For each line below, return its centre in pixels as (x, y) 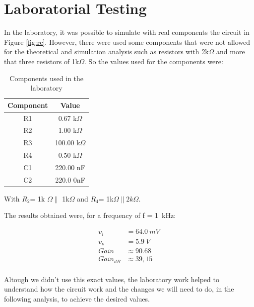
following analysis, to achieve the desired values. (77, 298)
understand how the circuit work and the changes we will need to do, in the (119, 289)
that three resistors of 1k (42, 61)
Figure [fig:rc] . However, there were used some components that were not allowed (127, 42)
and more (231, 51)
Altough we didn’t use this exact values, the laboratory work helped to (112, 279)
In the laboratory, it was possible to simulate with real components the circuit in (127, 32)
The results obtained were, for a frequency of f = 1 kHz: (90, 215)
